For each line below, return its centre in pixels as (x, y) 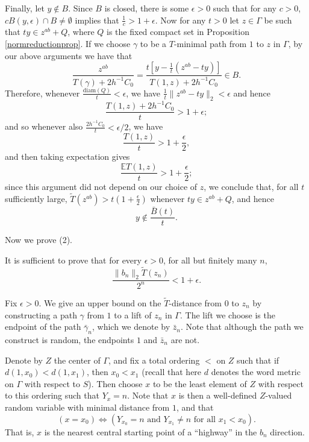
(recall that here (172, 372)
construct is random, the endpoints (70, 340)
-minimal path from (210, 44)
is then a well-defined (218, 395)
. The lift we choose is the (227, 314)
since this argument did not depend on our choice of (101, 187)
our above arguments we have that (69, 55)
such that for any (245, 8)
